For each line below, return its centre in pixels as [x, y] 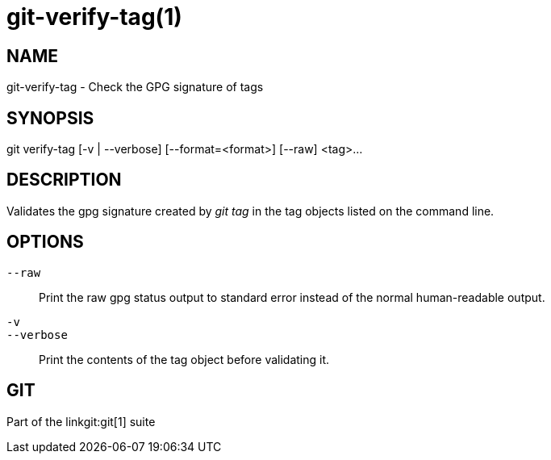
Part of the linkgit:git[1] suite [81, 421]
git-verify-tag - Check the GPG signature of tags [135, 87]
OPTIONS [45, 242]
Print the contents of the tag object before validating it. [184, 359]
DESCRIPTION [64, 180]
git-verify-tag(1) [94, 17]
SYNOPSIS [50, 118]
